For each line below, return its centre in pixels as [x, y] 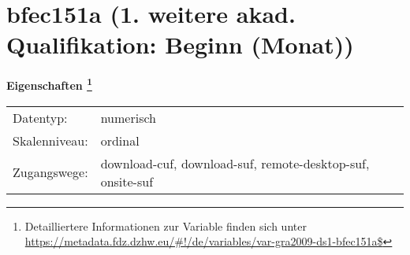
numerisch [128, 117]
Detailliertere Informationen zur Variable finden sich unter [166, 225]
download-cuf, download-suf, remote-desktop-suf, [235, 163]
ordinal [120, 140]
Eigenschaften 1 [49, 84]
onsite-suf [127, 181]
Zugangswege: [50, 172]
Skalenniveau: [50, 140]
